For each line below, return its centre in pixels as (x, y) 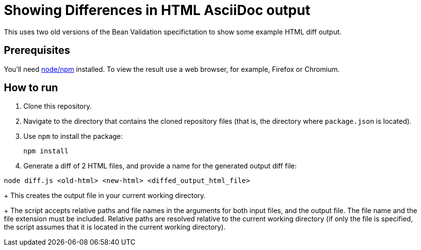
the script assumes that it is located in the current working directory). (115, 227)
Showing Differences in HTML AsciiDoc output (157, 10)
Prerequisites (37, 50)
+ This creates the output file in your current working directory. (105, 196)
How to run (31, 88)
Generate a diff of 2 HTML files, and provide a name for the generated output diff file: (160, 166)
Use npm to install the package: (73, 136)
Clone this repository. (58, 106)
